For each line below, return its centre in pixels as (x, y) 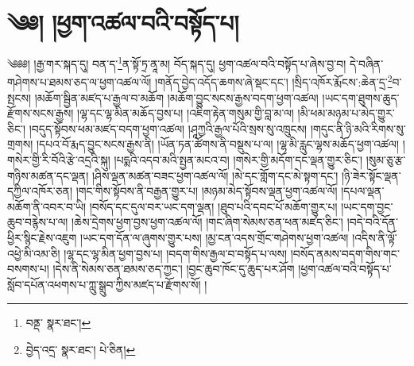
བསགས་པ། (28, 269)
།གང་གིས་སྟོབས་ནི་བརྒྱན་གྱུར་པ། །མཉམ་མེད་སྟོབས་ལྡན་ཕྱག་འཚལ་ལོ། (207, 191)
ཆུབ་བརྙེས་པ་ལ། (38, 222)
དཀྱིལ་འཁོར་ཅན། (40, 191)
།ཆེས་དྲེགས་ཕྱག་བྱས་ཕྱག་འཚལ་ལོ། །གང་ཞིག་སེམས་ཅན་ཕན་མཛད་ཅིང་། (207, 222)
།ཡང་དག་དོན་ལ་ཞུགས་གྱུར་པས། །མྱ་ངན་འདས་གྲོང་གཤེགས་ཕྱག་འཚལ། (215, 237)
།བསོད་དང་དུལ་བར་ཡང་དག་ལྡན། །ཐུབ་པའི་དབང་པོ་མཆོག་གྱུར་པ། (213, 206)
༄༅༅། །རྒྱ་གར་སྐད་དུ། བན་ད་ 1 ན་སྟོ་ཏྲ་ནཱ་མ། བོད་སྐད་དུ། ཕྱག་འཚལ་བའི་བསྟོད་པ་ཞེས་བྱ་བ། (177, 62)
